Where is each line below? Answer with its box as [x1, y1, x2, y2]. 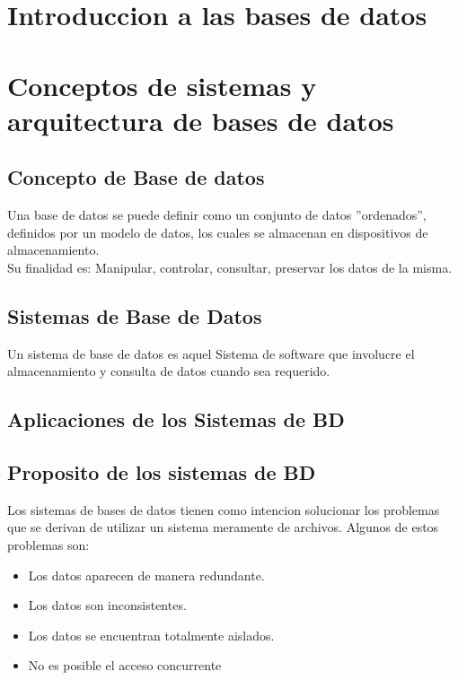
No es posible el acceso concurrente [28, 656, 222, 675]
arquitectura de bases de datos [7, 101, 394, 138]
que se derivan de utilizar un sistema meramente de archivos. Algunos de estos [7, 518, 439, 536]
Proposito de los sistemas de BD [7, 458, 316, 486]
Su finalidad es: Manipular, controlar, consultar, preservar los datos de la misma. [7, 257, 453, 276]
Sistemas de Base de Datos [7, 301, 262, 329]
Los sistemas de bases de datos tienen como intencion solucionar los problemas [7, 500, 440, 519]
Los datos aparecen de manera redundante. [28, 565, 265, 584]
